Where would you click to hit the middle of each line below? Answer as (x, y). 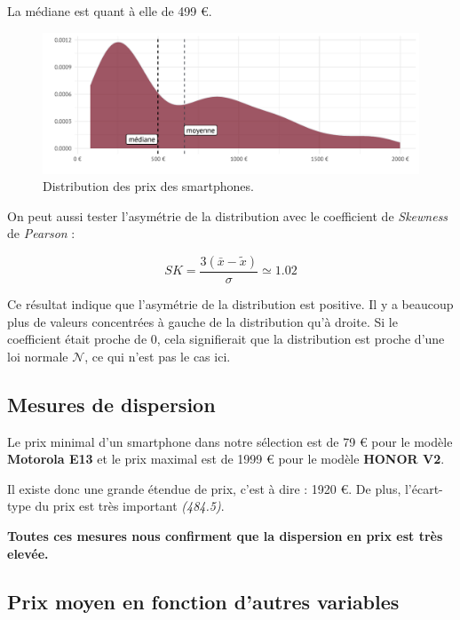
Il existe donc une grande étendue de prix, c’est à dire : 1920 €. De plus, (204, 488)
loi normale (38, 356)
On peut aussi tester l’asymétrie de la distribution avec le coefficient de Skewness (228, 215)
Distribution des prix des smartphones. (148, 186)
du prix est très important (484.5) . (130, 506)
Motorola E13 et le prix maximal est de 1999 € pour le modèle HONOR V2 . (226, 459)
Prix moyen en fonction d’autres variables (203, 601)
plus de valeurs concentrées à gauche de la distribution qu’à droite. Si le (202, 321)
